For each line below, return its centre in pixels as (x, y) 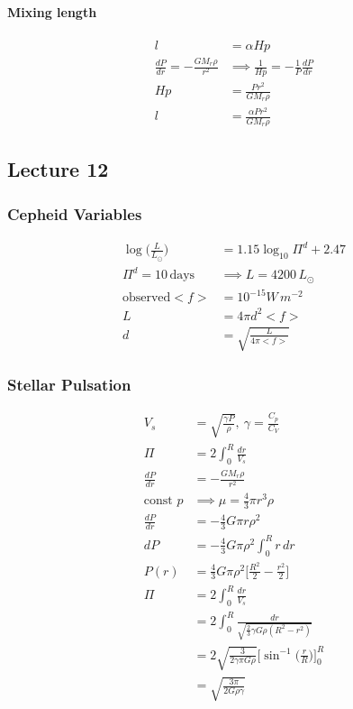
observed (146, 298)
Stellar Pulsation (69, 385)
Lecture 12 (58, 169)
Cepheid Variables (75, 213)
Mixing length (52, 11)
